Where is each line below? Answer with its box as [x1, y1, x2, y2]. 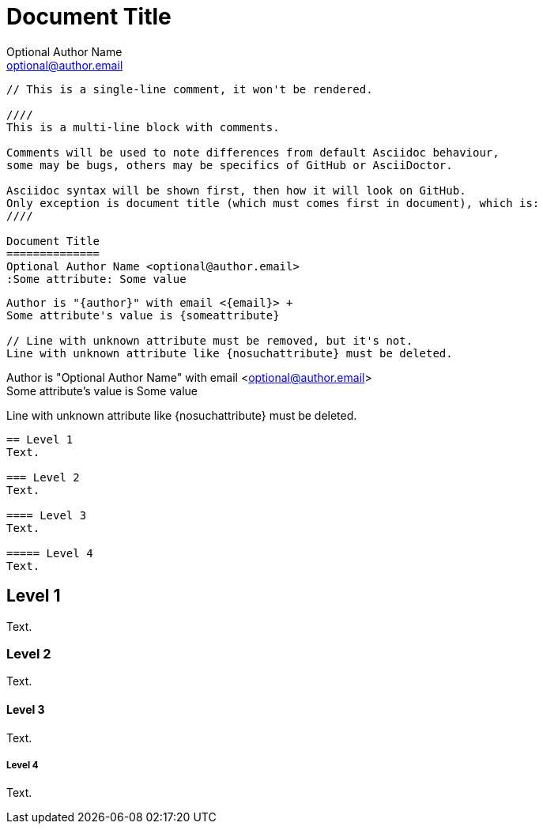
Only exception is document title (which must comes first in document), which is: [6, 196, 540, 209]
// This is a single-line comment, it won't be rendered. [6, 82, 373, 96]
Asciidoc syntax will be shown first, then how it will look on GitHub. [6, 183, 466, 197]
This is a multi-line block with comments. [6, 120, 280, 134]
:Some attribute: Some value [6, 272, 187, 285]
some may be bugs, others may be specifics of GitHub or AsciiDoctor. [6, 158, 453, 172]
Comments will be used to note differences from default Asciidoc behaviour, [6, 145, 500, 159]
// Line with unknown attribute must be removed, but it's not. [6, 334, 413, 347]
